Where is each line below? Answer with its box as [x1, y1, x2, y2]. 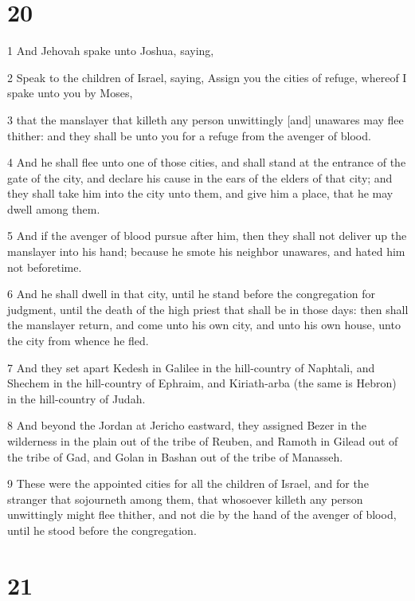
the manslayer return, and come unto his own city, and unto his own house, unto [7, 316, 401, 333]
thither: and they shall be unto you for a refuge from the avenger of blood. [7, 127, 371, 143]
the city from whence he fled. [7, 332, 149, 349]
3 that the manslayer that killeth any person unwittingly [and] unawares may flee [7, 111, 404, 128]
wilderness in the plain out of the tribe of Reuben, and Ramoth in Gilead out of [7, 433, 398, 449]
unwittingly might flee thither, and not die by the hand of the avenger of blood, [7, 506, 397, 523]
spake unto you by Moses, [7, 84, 133, 101]
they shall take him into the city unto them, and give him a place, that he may [7, 185, 393, 202]
